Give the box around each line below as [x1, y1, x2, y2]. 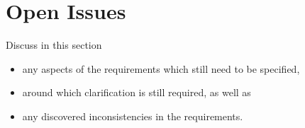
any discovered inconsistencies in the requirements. [22, 108, 243, 123]
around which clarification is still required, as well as [22, 85, 251, 100]
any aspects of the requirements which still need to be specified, [22, 61, 300, 76]
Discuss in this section [6, 37, 102, 52]
